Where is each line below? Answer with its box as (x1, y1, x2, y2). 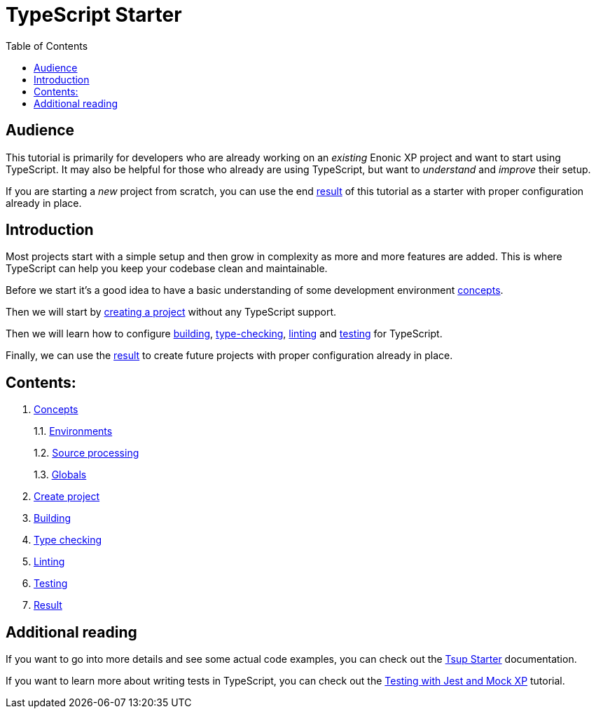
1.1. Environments (34, 425, 113, 438)
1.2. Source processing (34, 447, 139, 459)
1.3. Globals (34, 469, 87, 481)
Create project (34, 490, 100, 503)
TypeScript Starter (6, 3, 182, 27)
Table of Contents (6, 39, 88, 52)
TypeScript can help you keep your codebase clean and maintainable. (6, 262, 328, 275)
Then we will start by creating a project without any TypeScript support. (6, 306, 336, 318)
